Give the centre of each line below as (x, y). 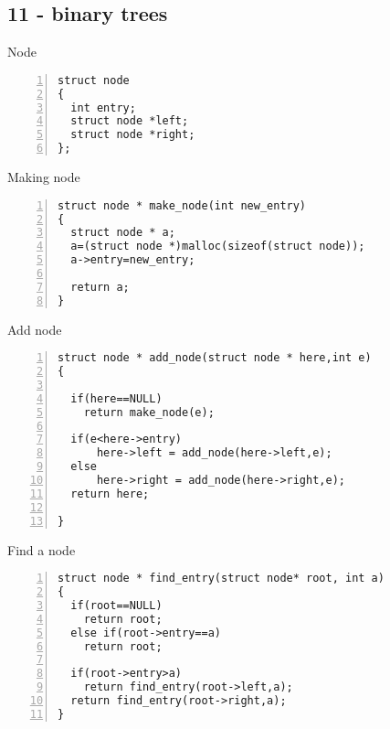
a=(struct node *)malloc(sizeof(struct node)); (218, 247)
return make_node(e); (149, 412)
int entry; (103, 107)
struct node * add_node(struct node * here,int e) (215, 358)
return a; (100, 287)
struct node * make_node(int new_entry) (182, 205)
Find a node (42, 549)
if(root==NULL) (116, 605)
